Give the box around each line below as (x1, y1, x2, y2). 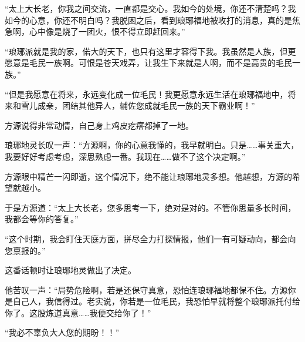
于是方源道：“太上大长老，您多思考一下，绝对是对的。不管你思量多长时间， (5, 201, 296, 213)
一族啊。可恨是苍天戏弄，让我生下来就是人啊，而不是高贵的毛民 (45, 56, 292, 69)
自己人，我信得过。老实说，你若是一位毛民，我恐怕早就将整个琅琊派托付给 (12, 295, 300, 307)
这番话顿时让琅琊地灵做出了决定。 (5, 264, 136, 276)
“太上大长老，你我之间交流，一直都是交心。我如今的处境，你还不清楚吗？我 (5, 2, 296, 14)
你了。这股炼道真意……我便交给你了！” (5, 306, 151, 318)
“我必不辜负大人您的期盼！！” (5, 326, 120, 338)
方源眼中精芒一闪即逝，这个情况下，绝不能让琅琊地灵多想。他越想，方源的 (5, 170, 292, 182)
